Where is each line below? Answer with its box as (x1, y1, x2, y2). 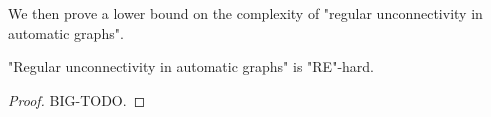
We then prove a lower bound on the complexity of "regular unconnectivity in (8, 3, 483, 23)
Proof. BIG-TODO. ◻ (8, 89, 146, 110)
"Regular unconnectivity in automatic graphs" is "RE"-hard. (8, 56, 375, 77)
